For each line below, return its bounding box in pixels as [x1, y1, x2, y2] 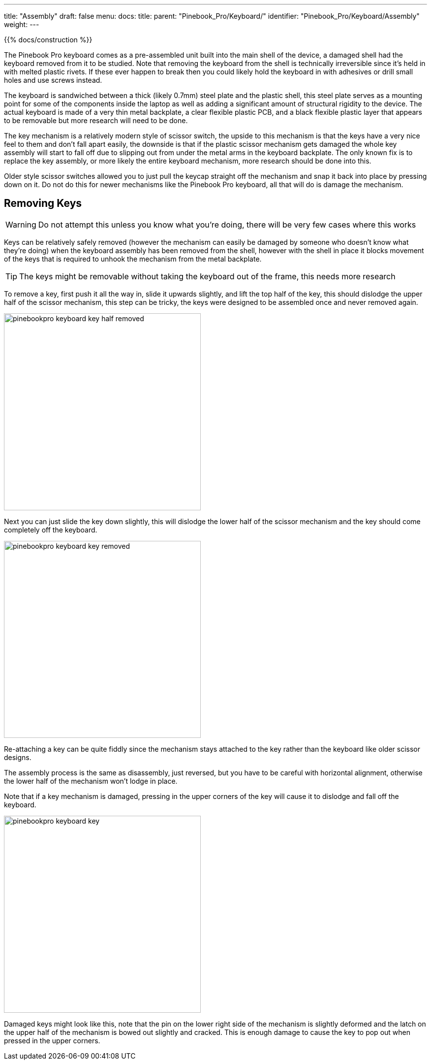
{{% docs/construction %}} [4, 35, 92, 44]
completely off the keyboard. [4, 525, 97, 534]
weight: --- [4, 20, 39, 29]
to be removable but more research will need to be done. [4, 116, 188, 125]
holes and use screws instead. [4, 76, 102, 84]
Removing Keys [4, 197, 82, 210]
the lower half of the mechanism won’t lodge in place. [4, 776, 178, 785]
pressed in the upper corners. [4, 1036, 100, 1045]
